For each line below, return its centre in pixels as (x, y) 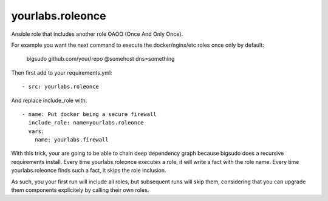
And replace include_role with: (49, 100)
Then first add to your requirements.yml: (62, 72)
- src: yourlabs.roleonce (61, 87)
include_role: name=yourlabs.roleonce (86, 123)
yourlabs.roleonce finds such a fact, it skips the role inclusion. (89, 171)
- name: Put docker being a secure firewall (90, 114)
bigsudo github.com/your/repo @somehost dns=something (101, 59)
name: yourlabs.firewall (71, 140)
